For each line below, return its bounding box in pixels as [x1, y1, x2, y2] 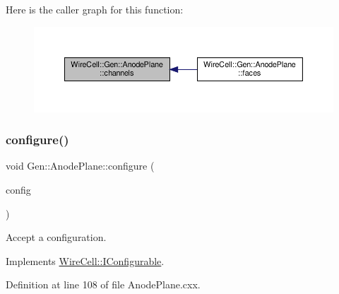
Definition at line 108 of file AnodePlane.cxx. [6, 277, 201, 292]
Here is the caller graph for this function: [6, 2, 184, 16]
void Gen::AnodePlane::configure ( [6, 158, 155, 173]
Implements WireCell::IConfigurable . [6, 253, 165, 268]
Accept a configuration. [6, 230, 107, 245]
